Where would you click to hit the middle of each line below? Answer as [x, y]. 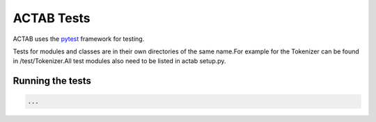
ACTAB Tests [52, 18]
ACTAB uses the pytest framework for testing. [79, 39]
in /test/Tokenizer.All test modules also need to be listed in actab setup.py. [119, 61]
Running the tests [52, 81]
